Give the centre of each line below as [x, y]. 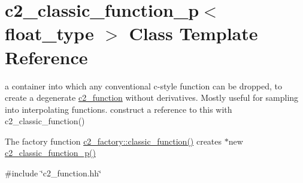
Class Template [193, 33]
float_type [49, 33]
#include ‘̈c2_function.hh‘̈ [53, 173]
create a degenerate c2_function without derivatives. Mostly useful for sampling [152, 97]
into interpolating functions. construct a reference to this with [119, 109]
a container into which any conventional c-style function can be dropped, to [143, 85]
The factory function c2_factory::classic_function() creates [113, 141]
